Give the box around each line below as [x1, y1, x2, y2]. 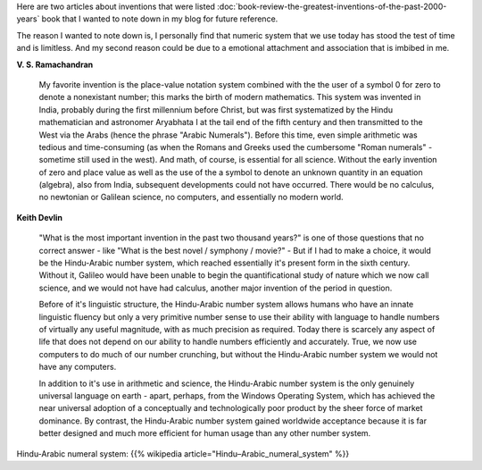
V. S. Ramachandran [16, 59, 94, 70]
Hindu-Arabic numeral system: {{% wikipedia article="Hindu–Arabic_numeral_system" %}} [16, 448, 350, 459]
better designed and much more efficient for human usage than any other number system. [38, 428, 371, 439]
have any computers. [38, 362, 117, 373]
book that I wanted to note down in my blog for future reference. [41, 13, 278, 24]
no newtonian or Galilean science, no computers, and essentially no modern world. [38, 192, 344, 203]
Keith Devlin [16, 212, 62, 222]
